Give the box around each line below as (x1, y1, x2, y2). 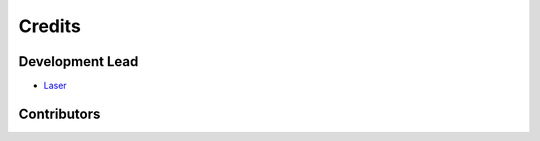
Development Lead (18, 53, 139, 70)
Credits (18, 15, 82, 37)
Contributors (18, 105, 101, 122)
